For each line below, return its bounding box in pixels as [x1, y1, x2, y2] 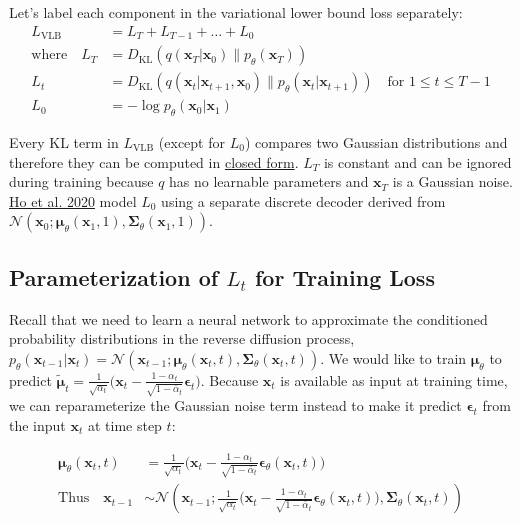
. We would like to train [320, 347, 467, 368]
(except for [158, 131, 225, 152]
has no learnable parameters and [169, 171, 369, 192]
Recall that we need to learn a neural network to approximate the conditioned [9, 308, 488, 329]
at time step [87, 415, 162, 436]
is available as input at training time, [280, 369, 508, 390]
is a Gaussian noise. [392, 171, 513, 192]
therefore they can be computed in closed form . [9, 151, 299, 172]
